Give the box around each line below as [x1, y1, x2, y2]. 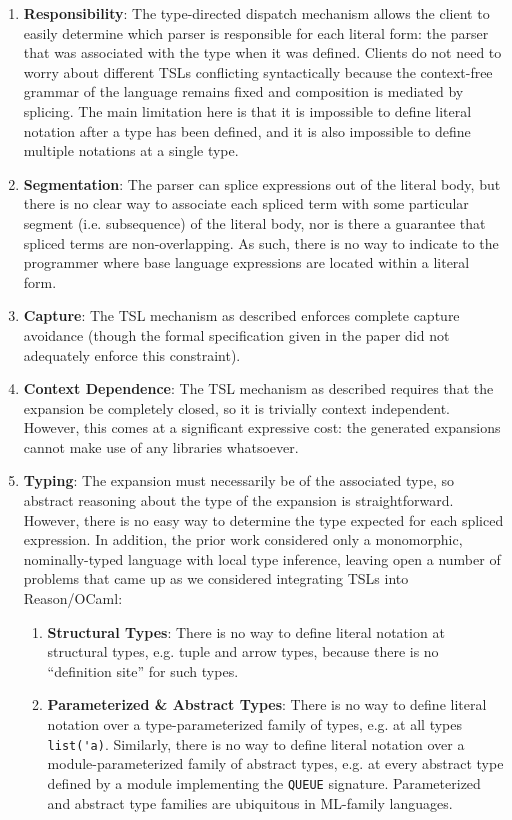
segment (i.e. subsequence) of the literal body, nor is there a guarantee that [23, 212, 486, 233]
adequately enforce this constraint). [23, 344, 241, 365]
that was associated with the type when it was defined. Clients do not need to [23, 42, 502, 63]
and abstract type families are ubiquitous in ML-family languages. [47, 792, 453, 813]
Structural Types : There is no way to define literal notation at [47, 621, 445, 642]
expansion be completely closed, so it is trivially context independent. [23, 397, 450, 418]
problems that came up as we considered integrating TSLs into [23, 568, 409, 589]
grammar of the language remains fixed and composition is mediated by [23, 81, 464, 102]
